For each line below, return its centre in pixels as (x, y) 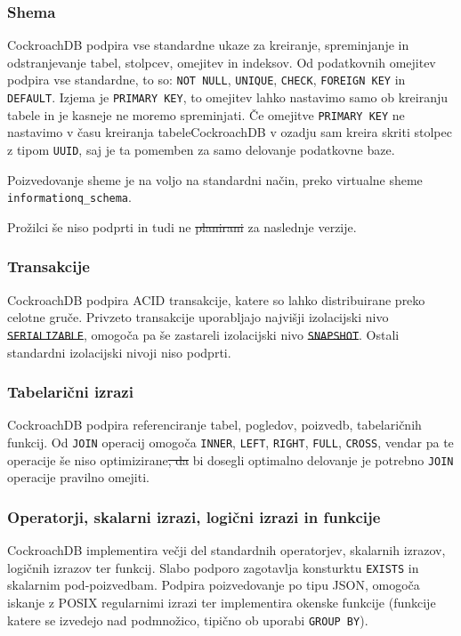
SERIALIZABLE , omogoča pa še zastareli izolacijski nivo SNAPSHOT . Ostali (203, 334)
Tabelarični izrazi (70, 392)
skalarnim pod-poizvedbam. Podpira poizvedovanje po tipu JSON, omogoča (214, 585)
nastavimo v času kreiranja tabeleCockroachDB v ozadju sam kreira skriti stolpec (230, 132)
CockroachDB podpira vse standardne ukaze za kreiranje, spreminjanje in (208, 45)
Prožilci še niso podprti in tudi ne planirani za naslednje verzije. (182, 226)
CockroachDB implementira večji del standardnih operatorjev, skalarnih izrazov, (226, 550)
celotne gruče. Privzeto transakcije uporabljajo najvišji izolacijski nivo (198, 317)
